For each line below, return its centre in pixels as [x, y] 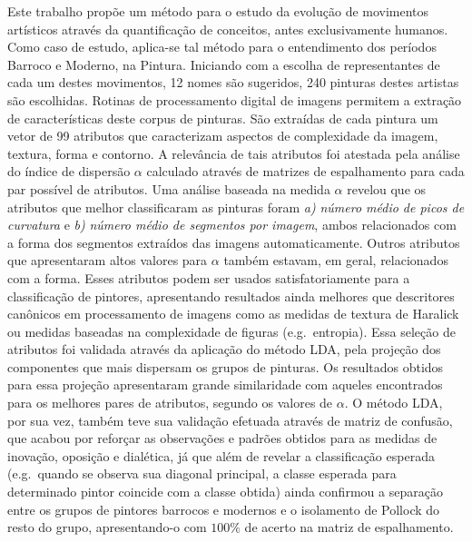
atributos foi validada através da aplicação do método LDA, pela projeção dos [224, 349]
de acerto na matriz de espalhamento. [349, 527]
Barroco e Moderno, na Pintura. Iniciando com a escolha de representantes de [224, 64]
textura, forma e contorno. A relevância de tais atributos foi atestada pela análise [234, 153]
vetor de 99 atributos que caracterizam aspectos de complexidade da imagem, [223, 136]
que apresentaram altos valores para [108, 260]
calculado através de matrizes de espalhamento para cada [305, 171]
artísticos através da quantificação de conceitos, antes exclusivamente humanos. [228, 29]
